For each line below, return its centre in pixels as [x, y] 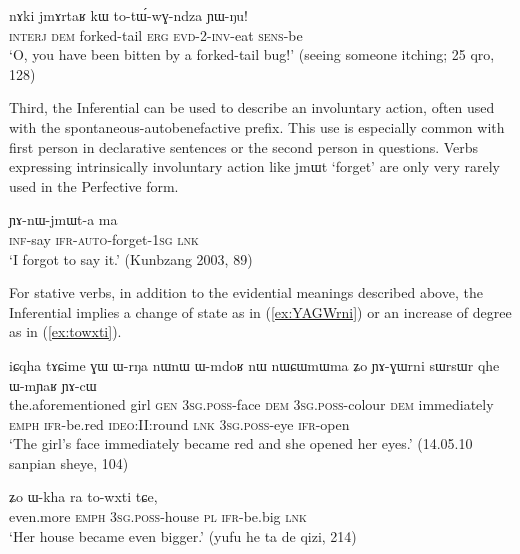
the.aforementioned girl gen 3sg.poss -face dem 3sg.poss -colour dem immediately [251, 404]
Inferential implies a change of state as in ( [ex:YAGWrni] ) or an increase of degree [260, 311]
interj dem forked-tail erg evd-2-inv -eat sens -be [156, 34]
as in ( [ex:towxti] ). [65, 331]
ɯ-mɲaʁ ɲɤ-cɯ [53, 384]
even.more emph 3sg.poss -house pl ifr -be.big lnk [158, 516]
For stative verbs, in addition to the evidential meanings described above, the [246, 292]
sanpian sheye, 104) [69, 462]
